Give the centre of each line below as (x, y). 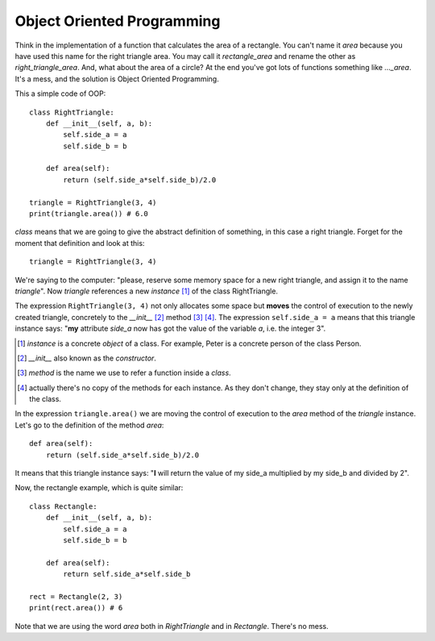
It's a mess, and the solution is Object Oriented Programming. (117, 79)
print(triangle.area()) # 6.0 (89, 214)
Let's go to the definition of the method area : (89, 425)
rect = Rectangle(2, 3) (76, 596)
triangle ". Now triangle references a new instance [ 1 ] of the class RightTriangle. (146, 291)
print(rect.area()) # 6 (76, 608)
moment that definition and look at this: (80, 243)
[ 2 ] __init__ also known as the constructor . (87, 358)
